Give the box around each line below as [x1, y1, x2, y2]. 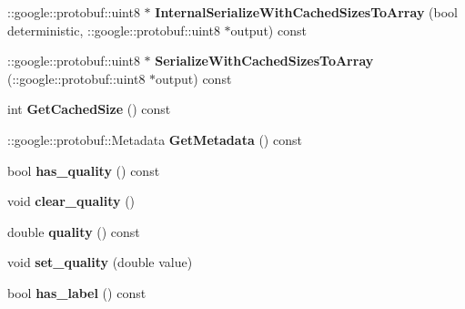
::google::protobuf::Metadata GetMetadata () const [7, 129, 302, 149]
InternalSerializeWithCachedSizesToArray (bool [155, 3, 458, 21]
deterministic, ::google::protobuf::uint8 [7, 20, 220, 39]
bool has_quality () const [7, 160, 160, 180]
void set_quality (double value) [7, 252, 193, 272]
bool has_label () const [7, 283, 147, 302]
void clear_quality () [7, 191, 136, 211]
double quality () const [7, 221, 140, 241]
